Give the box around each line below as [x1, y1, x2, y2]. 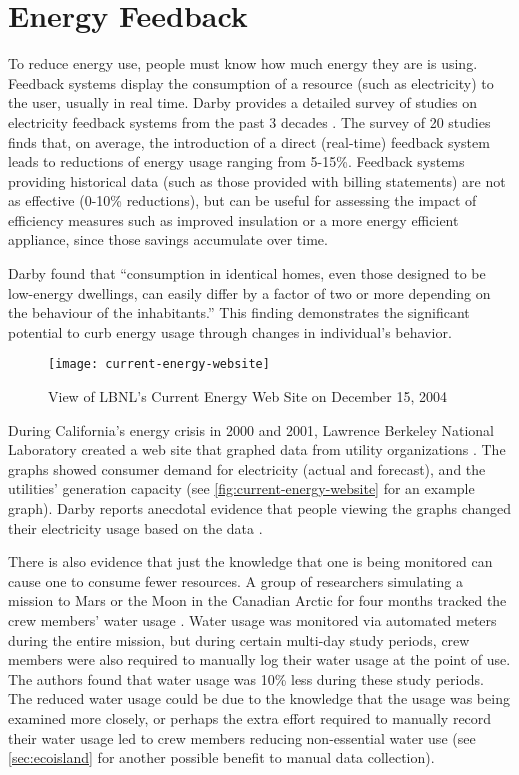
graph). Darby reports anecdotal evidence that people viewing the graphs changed [8, 498, 512, 519]
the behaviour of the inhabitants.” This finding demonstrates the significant [8, 302, 470, 323]
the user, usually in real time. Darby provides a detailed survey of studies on [8, 92, 478, 113]
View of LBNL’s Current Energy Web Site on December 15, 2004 [48, 386, 448, 407]
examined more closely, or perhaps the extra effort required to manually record [8, 708, 492, 728]
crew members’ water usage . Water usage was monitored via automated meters [8, 610, 497, 631]
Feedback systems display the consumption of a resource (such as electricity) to [8, 72, 494, 93]
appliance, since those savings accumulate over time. [8, 229, 328, 250]
